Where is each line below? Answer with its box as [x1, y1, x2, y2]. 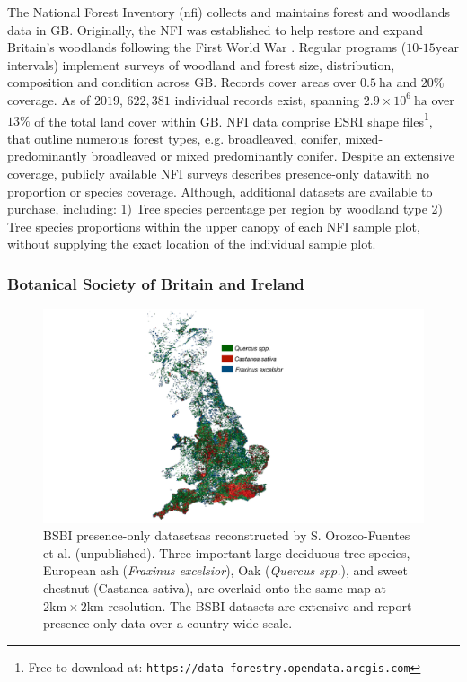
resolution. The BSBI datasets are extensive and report [108, 596, 412, 615]
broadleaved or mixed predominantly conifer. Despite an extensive [91, 146, 454, 165]
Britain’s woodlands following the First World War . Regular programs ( [7, 38, 407, 57]
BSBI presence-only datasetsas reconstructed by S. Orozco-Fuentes [43, 526, 410, 545]
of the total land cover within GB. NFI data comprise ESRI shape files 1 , [34, 109, 433, 130]
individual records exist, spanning [174, 90, 360, 109]
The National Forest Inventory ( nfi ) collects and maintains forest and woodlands [7, 3, 451, 21]
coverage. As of [7, 90, 91, 109]
